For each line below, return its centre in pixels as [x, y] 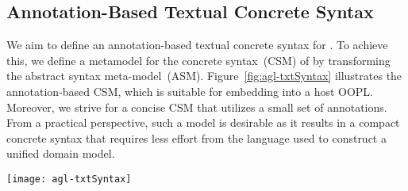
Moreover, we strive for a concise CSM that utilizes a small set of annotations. [197, 107]
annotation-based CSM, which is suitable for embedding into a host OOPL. [190, 91]
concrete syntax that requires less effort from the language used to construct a [196, 138]
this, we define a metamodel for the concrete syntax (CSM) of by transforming [198, 60]
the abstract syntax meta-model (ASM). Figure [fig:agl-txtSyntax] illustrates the [204, 76]
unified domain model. [61, 153]
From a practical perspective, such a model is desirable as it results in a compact [203, 122]
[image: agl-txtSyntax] [69, 179]
